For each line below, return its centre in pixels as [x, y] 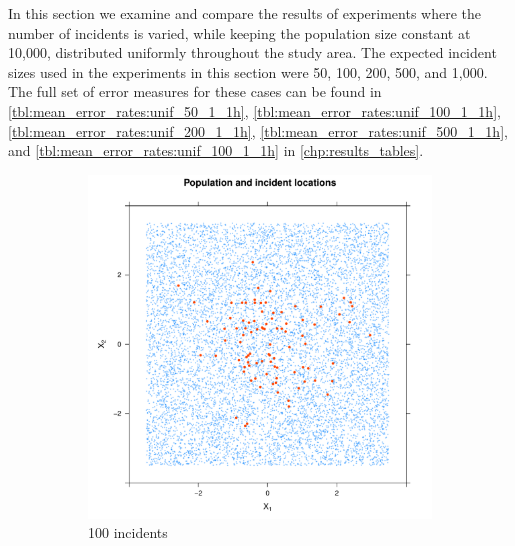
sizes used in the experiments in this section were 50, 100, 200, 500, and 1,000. [248, 71]
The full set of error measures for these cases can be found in [195, 91]
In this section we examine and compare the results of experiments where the [244, 13]
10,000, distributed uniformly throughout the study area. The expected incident [252, 52]
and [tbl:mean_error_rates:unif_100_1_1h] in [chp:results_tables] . [216, 150]
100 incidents [128, 532]
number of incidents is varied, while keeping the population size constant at [239, 32]
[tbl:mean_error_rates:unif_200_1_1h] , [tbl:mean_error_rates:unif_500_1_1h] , [258, 130]
